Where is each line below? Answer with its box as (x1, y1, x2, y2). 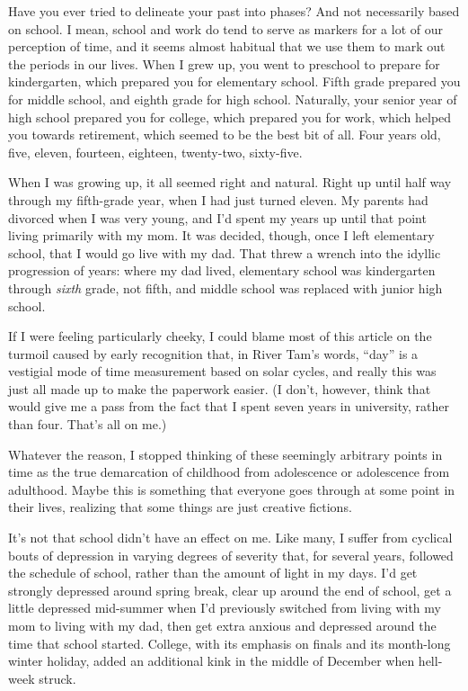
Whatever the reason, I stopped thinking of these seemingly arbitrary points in (8, 444, 443, 463)
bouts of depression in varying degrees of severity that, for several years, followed (8, 545, 454, 564)
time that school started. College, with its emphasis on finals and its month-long (8, 633, 451, 652)
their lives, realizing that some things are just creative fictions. (8, 498, 352, 516)
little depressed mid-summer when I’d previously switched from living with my (8, 598, 441, 617)
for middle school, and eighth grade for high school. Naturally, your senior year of (8, 89, 457, 108)
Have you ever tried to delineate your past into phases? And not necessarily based (8, 2, 460, 20)
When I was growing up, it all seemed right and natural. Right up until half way (8, 173, 452, 192)
